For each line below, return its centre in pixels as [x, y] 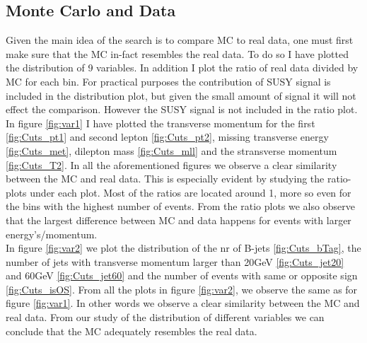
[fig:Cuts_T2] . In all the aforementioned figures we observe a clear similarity [171, 164]
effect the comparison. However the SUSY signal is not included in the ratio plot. [182, 109]
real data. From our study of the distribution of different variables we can [165, 317]
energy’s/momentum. [52, 234]
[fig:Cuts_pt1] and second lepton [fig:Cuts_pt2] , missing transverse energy [167, 137]
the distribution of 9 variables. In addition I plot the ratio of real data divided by [182, 68]
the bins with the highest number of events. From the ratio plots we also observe [180, 206]
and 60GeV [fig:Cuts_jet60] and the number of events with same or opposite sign [182, 275]
